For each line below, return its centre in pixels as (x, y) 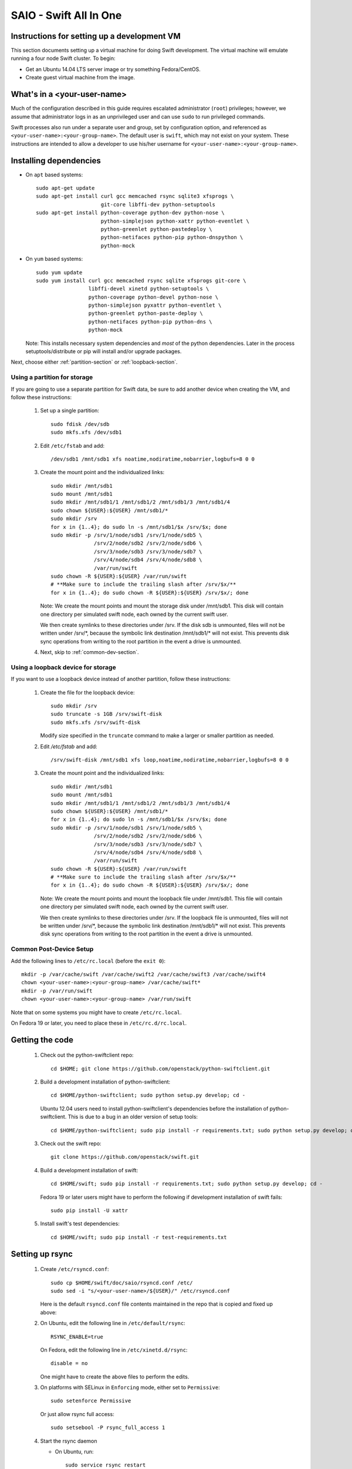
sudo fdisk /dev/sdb (80, 424)
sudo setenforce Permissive (91, 1401)
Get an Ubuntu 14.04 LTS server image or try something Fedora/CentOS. (113, 69)
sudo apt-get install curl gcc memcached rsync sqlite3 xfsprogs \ (135, 196)
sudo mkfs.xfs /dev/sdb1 (86, 432)
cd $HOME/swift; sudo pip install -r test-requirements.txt (139, 1237)
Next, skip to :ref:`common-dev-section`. (89, 652)
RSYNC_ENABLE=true (77, 1336)
